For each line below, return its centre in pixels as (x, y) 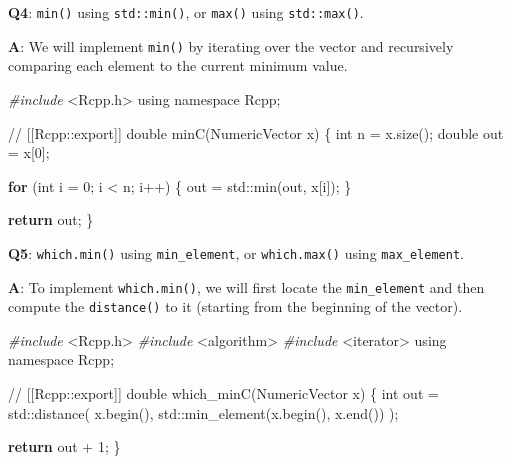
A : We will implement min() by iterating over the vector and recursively (231, 45)
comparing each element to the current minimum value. (178, 65)
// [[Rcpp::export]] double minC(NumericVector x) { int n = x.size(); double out (256, 132)
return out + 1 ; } (64, 446)
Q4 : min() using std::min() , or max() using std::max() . (186, 12)
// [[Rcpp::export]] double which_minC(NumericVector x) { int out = (223, 393)
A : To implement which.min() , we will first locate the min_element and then (246, 286)
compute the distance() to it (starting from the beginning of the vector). (235, 306)
